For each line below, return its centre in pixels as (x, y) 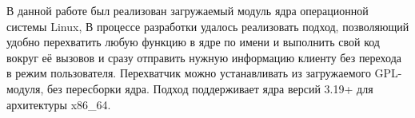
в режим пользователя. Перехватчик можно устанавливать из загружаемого (189, 73)
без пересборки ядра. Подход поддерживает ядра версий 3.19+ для (210, 88)
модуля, (25, 88)
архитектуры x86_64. (59, 104)
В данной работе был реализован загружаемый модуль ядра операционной (188, 10)
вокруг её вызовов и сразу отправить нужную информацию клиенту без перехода (204, 57)
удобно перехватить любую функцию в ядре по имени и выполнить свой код (193, 42)
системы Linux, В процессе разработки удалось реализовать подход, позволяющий (208, 26)
